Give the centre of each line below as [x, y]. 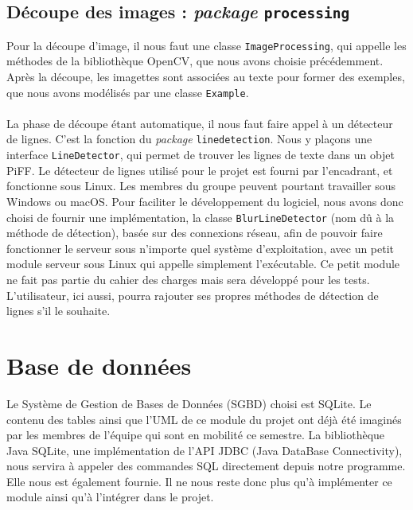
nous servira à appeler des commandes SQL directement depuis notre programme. [206, 466]
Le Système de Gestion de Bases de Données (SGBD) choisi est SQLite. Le [189, 403]
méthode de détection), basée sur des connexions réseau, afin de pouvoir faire [195, 233]
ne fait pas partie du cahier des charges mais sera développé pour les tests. [188, 279]
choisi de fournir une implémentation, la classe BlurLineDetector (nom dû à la [201, 217]
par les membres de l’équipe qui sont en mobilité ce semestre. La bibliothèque [196, 435]
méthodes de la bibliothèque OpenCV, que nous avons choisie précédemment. [195, 61]
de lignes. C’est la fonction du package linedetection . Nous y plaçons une [189, 139]
